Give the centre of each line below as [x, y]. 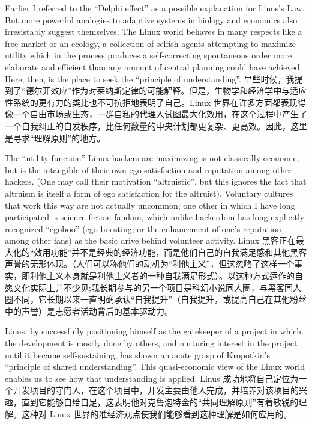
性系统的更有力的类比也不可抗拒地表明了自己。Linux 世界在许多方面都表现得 [155, 102]
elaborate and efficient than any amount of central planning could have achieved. [154, 66]
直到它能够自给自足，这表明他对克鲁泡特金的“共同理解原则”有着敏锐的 [160, 402]
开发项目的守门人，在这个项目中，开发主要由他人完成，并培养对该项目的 [156, 390]
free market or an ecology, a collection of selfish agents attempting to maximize [150, 43]
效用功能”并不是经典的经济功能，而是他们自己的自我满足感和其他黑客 [170, 252]
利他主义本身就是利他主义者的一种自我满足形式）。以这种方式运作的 [162, 276]
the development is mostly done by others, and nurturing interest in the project [151, 343]
